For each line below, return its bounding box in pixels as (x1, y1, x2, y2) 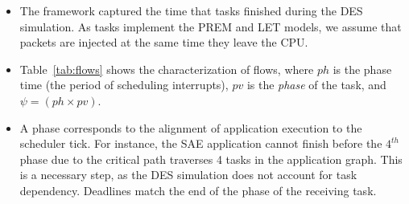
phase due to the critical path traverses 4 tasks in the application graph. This (19, 150, 403, 167)
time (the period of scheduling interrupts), (19, 76, 229, 93)
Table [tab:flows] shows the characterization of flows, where (19, 60, 314, 77)
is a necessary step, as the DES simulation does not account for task (19, 166, 357, 183)
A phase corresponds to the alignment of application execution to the (19, 119, 362, 136)
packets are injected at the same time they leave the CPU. (19, 34, 308, 51)
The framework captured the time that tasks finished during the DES (19, 2, 363, 18)
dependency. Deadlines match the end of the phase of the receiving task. (19, 182, 377, 198)
